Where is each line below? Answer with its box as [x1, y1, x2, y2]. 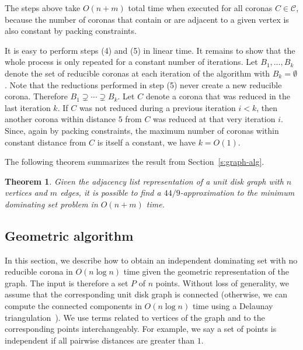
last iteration [5, 101, 51, 113]
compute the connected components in [5, 300, 142, 312]
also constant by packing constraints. [5, 25, 137, 37]
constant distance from [5, 136, 86, 148]
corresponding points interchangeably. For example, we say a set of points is [5, 323, 277, 335]
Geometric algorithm [5, 226, 134, 244]
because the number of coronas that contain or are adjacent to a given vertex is [5, 13, 289, 25]
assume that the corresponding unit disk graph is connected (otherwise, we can [5, 288, 287, 300]
